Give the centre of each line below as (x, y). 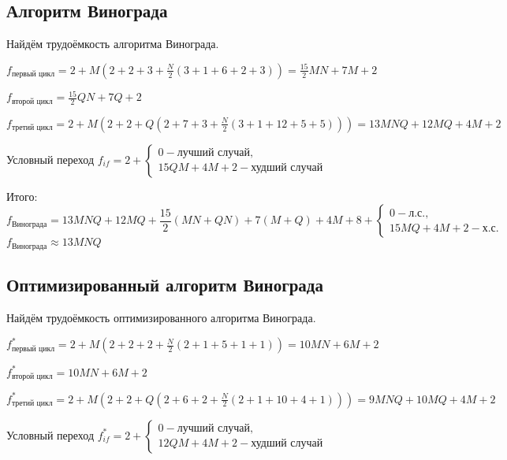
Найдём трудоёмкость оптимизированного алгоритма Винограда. (161, 318)
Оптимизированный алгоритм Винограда (165, 285)
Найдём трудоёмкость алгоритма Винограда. (113, 44)
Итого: (22, 196)
